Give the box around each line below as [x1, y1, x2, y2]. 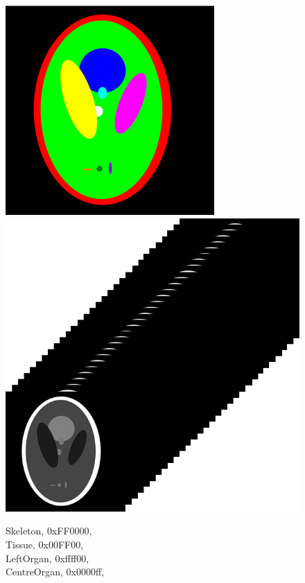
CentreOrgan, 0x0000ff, [6, 564, 105, 579]
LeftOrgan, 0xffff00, [6, 550, 89, 565]
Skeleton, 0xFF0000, [6, 523, 92, 538]
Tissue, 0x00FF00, [6, 537, 84, 552]
